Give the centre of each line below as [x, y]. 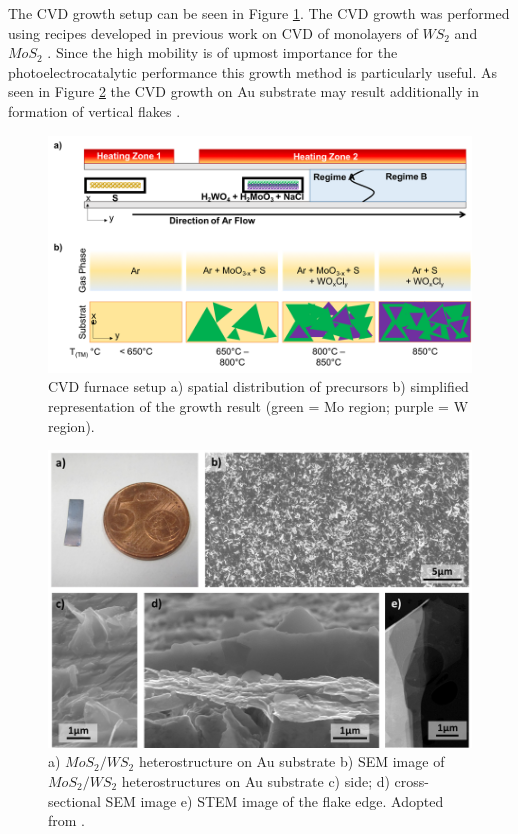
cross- [411, 781]
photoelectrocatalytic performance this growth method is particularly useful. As [253, 71]
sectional [74, 800]
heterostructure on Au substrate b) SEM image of [291, 761]
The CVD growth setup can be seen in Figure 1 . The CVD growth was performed [259, 13]
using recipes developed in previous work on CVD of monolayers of [213, 32]
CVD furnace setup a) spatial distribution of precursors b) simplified [258, 386]
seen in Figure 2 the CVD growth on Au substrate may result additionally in [244, 91]
